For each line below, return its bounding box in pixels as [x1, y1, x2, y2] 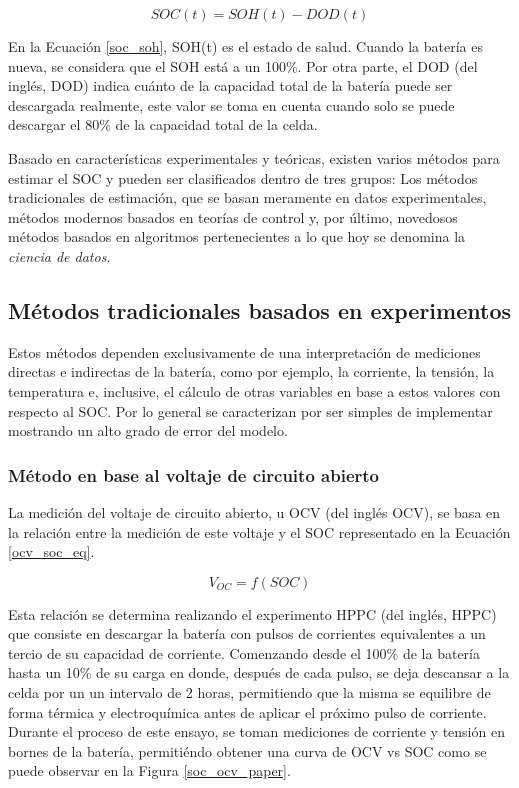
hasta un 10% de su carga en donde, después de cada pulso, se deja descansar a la [8, 662, 510, 683]
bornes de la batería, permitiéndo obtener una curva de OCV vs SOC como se [8, 740, 487, 761]
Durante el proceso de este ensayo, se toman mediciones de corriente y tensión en [8, 721, 505, 742]
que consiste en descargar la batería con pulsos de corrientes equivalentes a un [8, 623, 486, 644]
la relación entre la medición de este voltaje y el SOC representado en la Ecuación [8, 521, 511, 542]
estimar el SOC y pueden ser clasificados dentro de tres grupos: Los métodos [8, 167, 478, 188]
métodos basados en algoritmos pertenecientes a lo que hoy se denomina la [8, 226, 466, 247]
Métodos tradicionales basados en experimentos [8, 294, 511, 325]
